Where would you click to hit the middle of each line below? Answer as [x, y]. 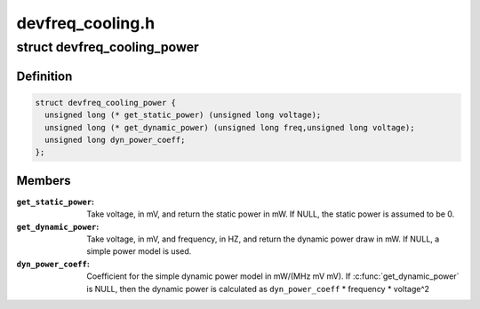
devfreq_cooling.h [86, 23]
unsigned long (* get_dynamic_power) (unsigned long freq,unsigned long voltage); [230, 127]
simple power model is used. [139, 251]
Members [44, 181]
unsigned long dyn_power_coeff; [115, 139]
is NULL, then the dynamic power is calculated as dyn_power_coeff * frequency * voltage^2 [258, 289]
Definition [44, 76]
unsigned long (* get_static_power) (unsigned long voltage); [183, 115]
